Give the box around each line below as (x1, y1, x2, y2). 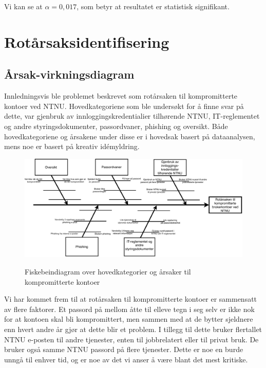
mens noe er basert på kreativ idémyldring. (4, 141, 140, 152)
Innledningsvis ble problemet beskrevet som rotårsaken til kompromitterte (4, 90, 238, 101)
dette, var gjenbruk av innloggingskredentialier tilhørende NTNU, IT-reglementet (4, 111, 260, 121)
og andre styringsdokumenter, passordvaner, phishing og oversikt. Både (4, 120, 228, 131)
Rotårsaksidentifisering (4, 31, 169, 52)
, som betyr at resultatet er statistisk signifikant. (77, 1, 230, 11)
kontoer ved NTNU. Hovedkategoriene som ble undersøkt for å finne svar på (4, 100, 244, 111)
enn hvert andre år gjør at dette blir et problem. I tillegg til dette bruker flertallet (4, 324, 262, 334)
